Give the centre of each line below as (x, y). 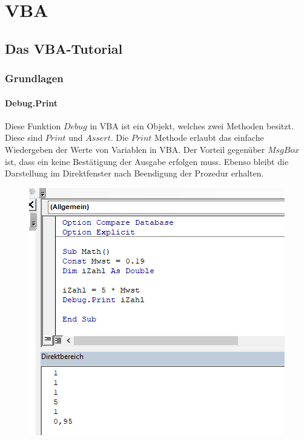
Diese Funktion (33, 125)
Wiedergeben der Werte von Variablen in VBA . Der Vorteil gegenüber (135, 149)
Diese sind (24, 137)
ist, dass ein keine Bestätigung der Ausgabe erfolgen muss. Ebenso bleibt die (147, 161)
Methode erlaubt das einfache (209, 137)
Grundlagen (34, 78)
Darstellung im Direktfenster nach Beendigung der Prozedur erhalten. (134, 173)
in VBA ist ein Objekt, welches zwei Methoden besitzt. (192, 125)
